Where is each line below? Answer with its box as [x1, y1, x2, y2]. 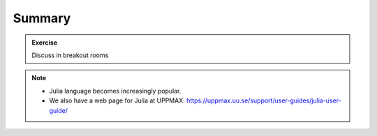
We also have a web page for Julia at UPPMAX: [49, 96, 185, 105]
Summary [13, 10, 71, 26]
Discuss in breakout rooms [31, 51, 109, 59]
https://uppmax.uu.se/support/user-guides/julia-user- [186, 96, 341, 105]
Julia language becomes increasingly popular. [49, 86, 182, 95]
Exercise [31, 38, 58, 47]
